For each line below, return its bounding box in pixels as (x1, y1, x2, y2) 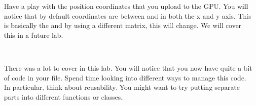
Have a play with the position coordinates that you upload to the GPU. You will (4, 1, 248, 11)
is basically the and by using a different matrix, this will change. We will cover (4, 20, 242, 30)
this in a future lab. (4, 29, 63, 40)
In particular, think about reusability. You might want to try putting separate (4, 82, 240, 92)
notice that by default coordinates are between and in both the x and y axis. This (4, 10, 252, 21)
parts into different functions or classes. (4, 91, 123, 102)
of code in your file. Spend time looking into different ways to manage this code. (4, 72, 247, 82)
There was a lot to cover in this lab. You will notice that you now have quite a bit (4, 62, 253, 73)
